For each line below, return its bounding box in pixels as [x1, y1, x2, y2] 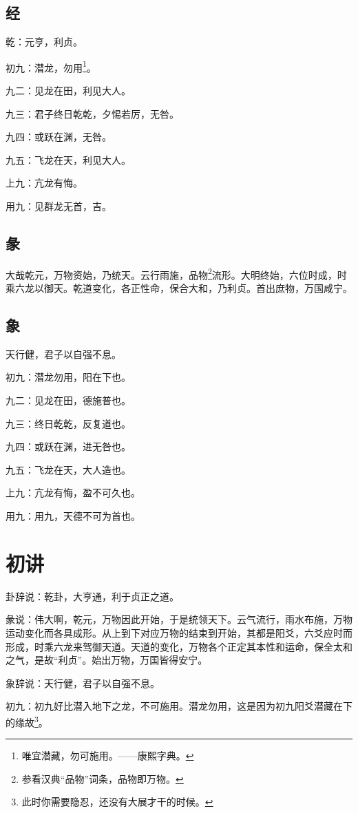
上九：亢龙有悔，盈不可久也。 [6, 485, 140, 500]
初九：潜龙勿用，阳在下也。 [6, 370, 131, 384]
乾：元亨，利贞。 [6, 34, 83, 49]
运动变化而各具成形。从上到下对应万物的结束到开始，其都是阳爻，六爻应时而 [6, 625, 352, 640]
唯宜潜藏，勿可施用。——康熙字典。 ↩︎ [21, 748, 194, 763]
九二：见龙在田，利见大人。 [6, 83, 131, 98]
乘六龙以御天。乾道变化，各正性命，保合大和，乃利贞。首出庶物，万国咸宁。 [6, 281, 352, 295]
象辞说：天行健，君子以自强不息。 [6, 675, 160, 690]
